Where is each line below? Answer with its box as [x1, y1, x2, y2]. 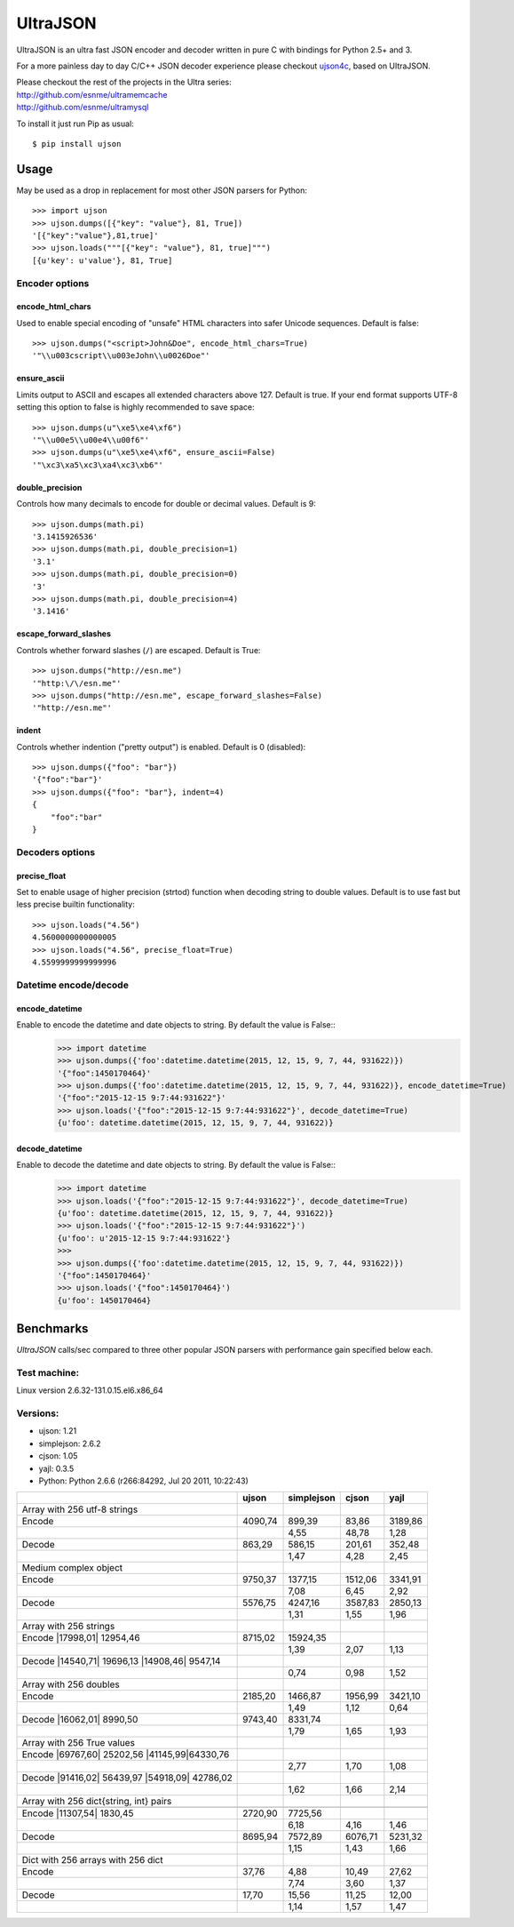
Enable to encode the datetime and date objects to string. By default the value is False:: [16, 1019, 336, 1030]
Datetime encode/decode [16, 979, 129, 991]
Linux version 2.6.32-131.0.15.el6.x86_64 [16, 1385, 163, 1395]
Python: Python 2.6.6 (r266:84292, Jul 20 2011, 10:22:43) [38, 1475, 249, 1486]
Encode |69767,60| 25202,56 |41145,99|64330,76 [21, 1748, 230, 1761]
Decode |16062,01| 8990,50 [21, 1714, 138, 1726]
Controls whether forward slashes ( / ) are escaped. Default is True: [16, 644, 261, 655]
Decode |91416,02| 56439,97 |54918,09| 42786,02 [21, 1771, 233, 1784]
